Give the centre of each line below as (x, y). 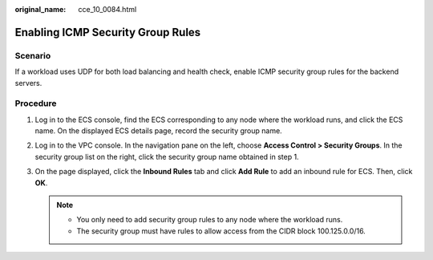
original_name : (40, 9)
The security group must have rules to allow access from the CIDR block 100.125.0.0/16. (221, 231)
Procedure (36, 104)
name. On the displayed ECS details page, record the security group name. (158, 131)
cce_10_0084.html (107, 9)
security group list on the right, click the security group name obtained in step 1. (167, 156)
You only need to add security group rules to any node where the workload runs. (210, 220)
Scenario (33, 55)
